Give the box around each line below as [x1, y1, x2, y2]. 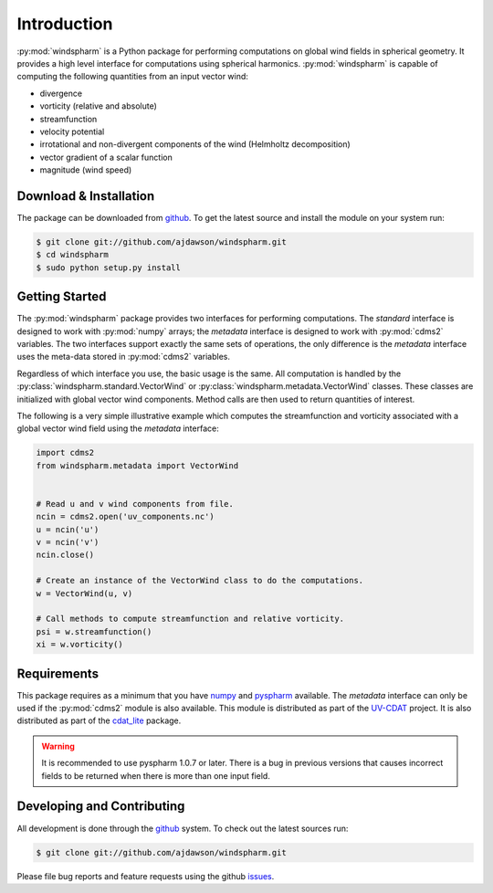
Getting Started [16, 289, 107, 305]
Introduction [16, 14, 113, 34]
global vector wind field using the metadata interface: [16, 423, 219, 434]
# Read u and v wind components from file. [36, 499, 235, 509]
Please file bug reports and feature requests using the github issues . [16, 870, 275, 881]
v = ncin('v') [36, 537, 100, 548]
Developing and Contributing [16, 799, 185, 814]
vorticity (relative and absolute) [39, 100, 157, 111]
